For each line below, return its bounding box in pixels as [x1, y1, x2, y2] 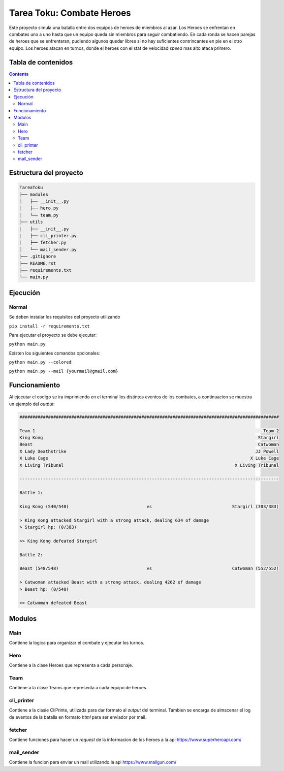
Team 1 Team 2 [19, 428, 279, 433]
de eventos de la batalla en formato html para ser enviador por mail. [9, 714, 147, 720]
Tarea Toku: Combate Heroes [9, 7, 131, 18]
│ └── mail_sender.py [19, 247, 77, 252]
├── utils [19, 219, 43, 225]
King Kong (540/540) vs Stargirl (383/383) [19, 504, 279, 509]
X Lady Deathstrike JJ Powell [19, 449, 279, 454]
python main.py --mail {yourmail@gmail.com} [9, 368, 119, 374]
